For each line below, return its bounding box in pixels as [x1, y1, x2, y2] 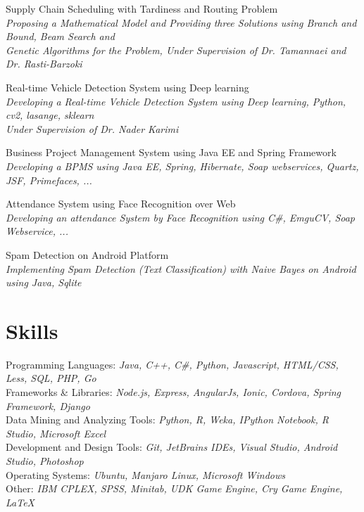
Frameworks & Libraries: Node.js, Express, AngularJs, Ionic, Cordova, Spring [6, 385, 341, 399]
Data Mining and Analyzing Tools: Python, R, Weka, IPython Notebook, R [6, 412, 329, 427]
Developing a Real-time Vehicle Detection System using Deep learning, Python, [6, 94, 346, 108]
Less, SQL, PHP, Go [6, 371, 96, 385]
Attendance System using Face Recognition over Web [6, 196, 236, 211]
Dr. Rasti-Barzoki [6, 56, 82, 71]
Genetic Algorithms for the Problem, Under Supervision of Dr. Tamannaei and [6, 42, 346, 57]
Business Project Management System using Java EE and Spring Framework [6, 145, 337, 160]
